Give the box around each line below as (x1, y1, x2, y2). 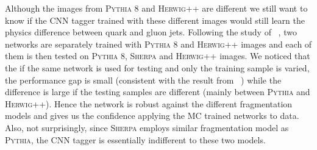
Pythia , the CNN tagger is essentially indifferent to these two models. (5, 133, 266, 146)
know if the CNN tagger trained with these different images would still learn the (5, 13, 305, 26)
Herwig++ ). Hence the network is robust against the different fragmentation (5, 97, 293, 110)
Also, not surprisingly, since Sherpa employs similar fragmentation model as (5, 121, 289, 134)
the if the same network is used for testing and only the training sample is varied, (5, 61, 310, 74)
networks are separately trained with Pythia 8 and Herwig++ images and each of (5, 37, 312, 50)
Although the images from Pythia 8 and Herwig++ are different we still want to (5, 2, 308, 14)
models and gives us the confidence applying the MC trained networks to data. (5, 109, 299, 122)
